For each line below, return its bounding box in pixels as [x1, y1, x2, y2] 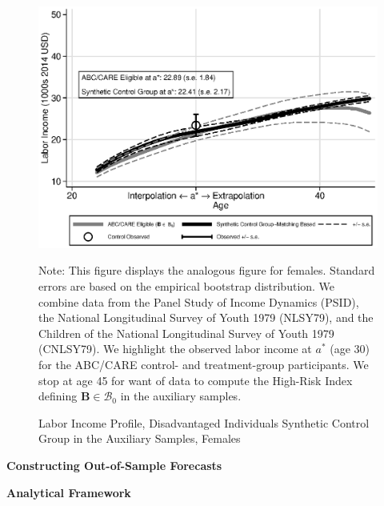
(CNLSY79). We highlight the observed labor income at [38, 340, 312, 357]
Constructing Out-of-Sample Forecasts [6, 456, 222, 473]
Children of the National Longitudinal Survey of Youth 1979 [38, 324, 334, 341]
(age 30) [330, 340, 370, 357]
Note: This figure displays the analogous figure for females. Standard [38, 262, 375, 279]
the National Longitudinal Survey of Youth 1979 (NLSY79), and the [38, 309, 374, 326]
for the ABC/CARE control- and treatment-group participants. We [38, 356, 369, 372]
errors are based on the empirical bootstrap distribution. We [38, 278, 335, 295]
